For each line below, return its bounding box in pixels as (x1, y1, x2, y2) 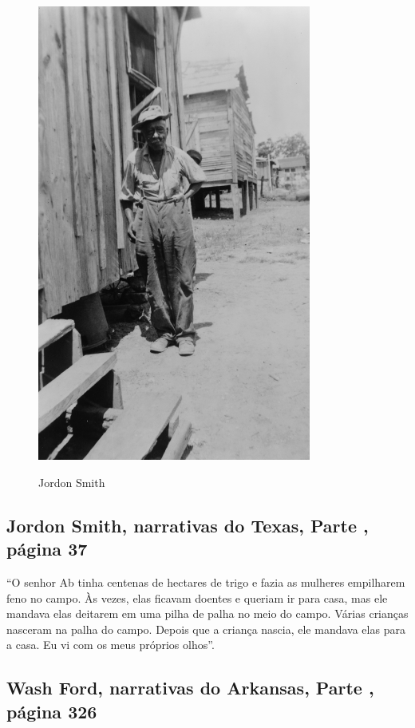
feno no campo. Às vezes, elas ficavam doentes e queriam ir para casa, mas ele (6, 589, 388, 606)
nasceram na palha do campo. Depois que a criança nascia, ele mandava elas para (6, 620, 405, 637)
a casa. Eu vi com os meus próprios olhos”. (6, 636, 215, 653)
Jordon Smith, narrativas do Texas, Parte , (6, 512, 369, 537)
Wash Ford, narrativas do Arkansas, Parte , (6, 675, 374, 700)
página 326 (6, 698, 97, 723)
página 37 (6, 536, 88, 561)
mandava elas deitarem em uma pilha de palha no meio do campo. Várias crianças (6, 605, 409, 622)
